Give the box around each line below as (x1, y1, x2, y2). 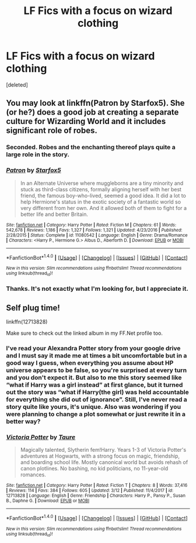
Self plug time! (6, 303, 60, 312)
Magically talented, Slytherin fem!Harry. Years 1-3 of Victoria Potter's (20, 446, 187, 453)
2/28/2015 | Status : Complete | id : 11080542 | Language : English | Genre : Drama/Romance (6, 232, 188, 238)
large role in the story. (6, 150, 70, 159)
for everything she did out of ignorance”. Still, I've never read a (6, 396, 188, 404)
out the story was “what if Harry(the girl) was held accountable (6, 388, 189, 396)
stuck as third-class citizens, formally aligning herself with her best (20, 185, 182, 193)
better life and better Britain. (20, 211, 89, 218)
